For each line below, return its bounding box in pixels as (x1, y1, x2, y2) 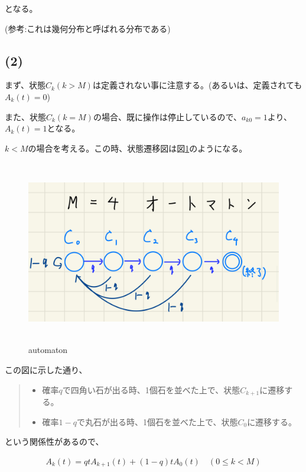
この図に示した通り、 (5, 363, 87, 375)
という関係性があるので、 (5, 435, 104, 448)
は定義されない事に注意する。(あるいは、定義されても (92, 79, 302, 91)
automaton (28, 343, 68, 356)
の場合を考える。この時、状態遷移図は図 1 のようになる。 (28, 142, 248, 154)
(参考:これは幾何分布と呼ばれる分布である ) (5, 22, 171, 34)
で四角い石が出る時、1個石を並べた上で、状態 (62, 383, 240, 396)
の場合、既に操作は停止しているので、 (93, 110, 242, 123)
